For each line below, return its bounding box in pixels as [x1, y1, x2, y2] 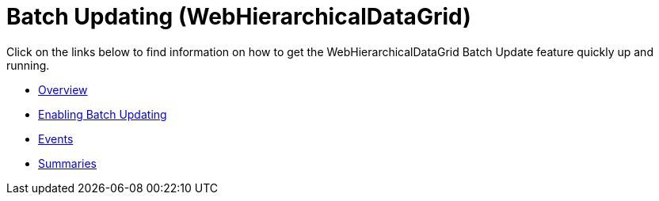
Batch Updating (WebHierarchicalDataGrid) [6, 3, 471, 30]
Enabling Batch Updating [38, 107, 167, 121]
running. [6, 58, 50, 72]
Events [38, 131, 74, 146]
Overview [38, 82, 88, 97]
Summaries [38, 156, 97, 170]
